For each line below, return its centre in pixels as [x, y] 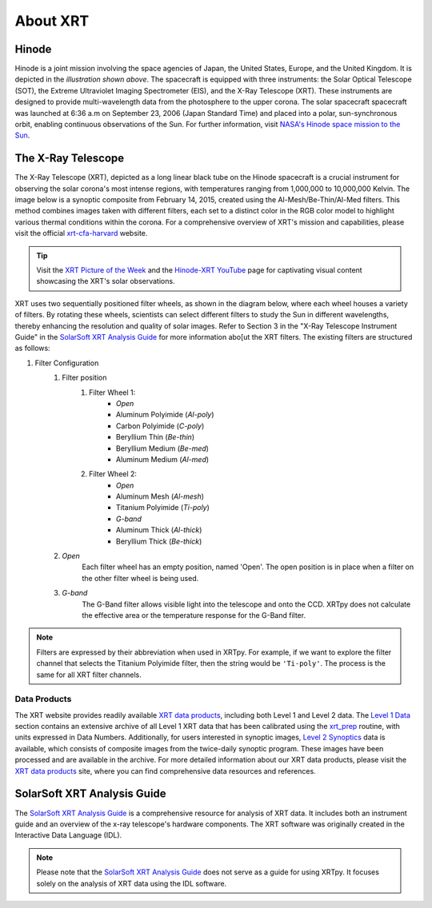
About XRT [52, 21]
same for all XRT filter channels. [89, 675]
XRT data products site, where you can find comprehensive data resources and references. [165, 771]
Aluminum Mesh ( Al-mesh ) [160, 496]
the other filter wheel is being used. [140, 578]
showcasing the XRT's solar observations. [106, 281]
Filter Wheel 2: [113, 474]
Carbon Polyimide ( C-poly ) [160, 426]
